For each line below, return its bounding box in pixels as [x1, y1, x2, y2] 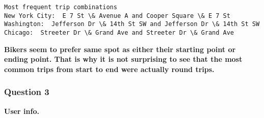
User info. [4, 105, 39, 116]
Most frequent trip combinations [4, 4, 117, 11]
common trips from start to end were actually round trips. [4, 63, 215, 74]
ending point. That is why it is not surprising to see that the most [4, 54, 243, 64]
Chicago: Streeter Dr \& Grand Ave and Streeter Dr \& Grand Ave [4, 29, 234, 36]
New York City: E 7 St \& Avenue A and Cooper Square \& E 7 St [4, 12, 230, 19]
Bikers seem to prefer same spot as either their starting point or [4, 43, 236, 54]
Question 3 [4, 85, 49, 98]
